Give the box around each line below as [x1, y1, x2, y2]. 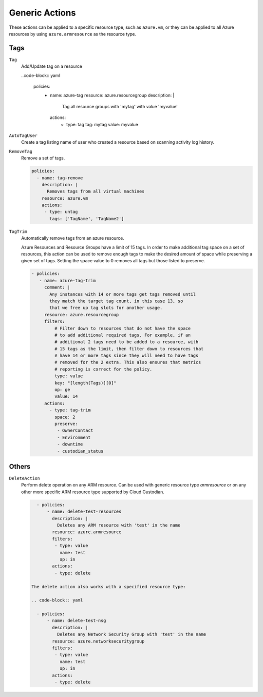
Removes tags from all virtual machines [47, 189, 145, 194]
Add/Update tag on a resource [21, 63, 82, 69]
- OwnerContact [56, 428, 94, 433]
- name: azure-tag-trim [39, 278, 96, 283]
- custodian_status [56, 448, 104, 454]
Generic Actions [9, 7, 76, 18]
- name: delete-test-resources [47, 509, 122, 514]
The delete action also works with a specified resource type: [31, 584, 186, 589]
